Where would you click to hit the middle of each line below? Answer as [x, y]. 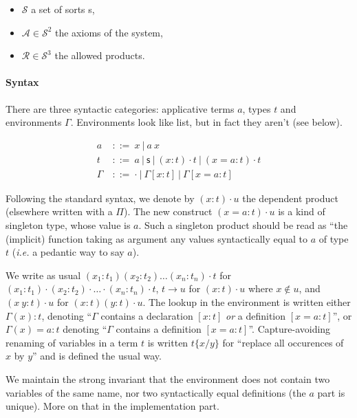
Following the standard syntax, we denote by [100, 198]
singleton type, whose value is [68, 225]
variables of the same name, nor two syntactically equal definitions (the [156, 392]
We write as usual [43, 275]
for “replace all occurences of [283, 342]
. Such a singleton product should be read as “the [243, 225]
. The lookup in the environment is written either [247, 302]
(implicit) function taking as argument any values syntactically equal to [156, 238]
